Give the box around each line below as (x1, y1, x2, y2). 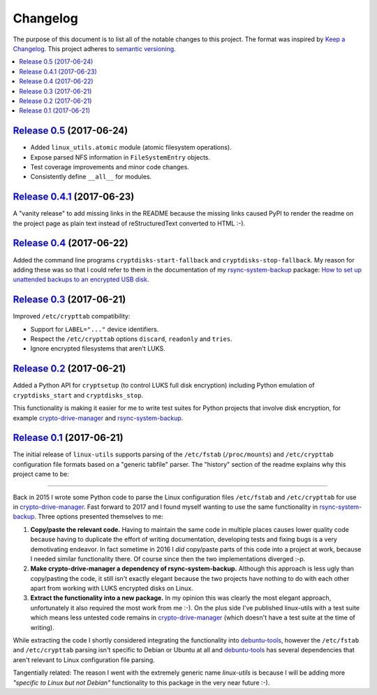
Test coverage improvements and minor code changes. (30, 162, 190, 171)
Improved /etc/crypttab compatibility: (13, 312, 131, 321)
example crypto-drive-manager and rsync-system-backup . (13, 414, 184, 422)
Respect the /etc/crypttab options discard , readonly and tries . (30, 335, 233, 343)
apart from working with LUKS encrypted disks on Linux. (30, 584, 193, 593)
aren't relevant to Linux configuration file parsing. (13, 655, 155, 664)
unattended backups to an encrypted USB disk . (13, 275, 149, 283)
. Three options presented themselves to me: (34, 512, 163, 521)
